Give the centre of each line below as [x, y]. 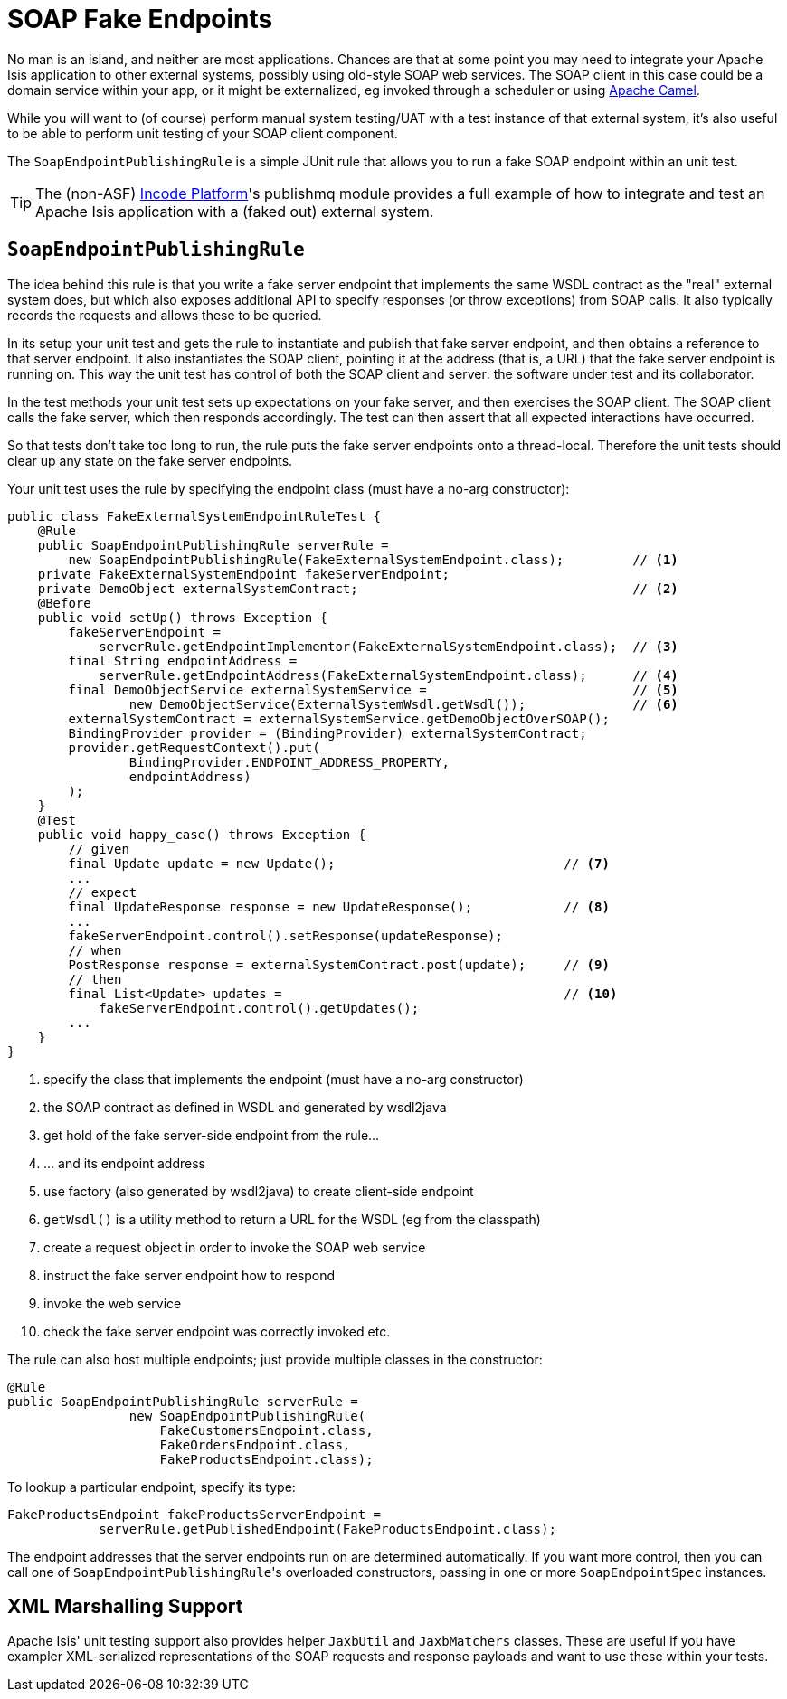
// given [99, 849]
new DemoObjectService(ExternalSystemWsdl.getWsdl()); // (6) [403, 704]
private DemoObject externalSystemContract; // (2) [358, 588]
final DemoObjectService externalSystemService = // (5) [373, 689]
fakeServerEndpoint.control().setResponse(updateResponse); [285, 935]
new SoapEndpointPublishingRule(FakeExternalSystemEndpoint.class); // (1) [373, 559]
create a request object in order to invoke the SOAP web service [235, 1247]
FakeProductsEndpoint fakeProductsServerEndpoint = [194, 1514]
